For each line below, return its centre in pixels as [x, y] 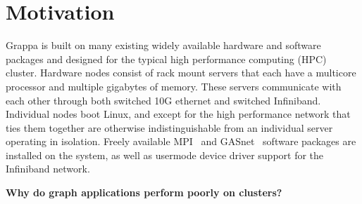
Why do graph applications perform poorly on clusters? [144, 192]
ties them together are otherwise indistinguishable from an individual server [169, 127]
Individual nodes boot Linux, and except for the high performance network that [178, 114]
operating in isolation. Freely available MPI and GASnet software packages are [181, 141]
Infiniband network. [48, 169]
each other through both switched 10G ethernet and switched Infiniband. [163, 100]
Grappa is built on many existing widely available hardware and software [163, 45]
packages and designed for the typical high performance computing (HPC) [166, 59]
